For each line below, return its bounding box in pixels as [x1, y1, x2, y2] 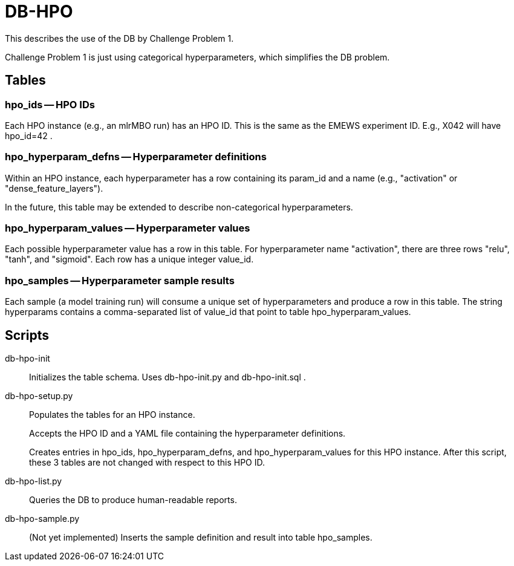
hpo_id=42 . [5, 130, 53, 141]
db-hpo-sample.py [5, 513, 80, 524]
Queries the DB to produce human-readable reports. [29, 495, 237, 506]
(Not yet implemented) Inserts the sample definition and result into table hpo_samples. [29, 532, 372, 543]
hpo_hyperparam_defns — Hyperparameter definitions [5, 151, 267, 163]
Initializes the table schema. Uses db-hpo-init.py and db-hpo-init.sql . [29, 372, 306, 383]
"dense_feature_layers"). [5, 183, 103, 194]
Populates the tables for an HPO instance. [29, 409, 195, 420]
